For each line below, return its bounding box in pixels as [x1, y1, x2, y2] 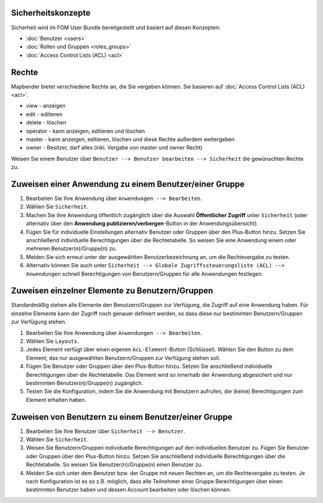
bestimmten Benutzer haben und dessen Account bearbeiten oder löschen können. [26, 486, 231, 493]
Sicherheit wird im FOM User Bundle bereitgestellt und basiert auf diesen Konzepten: [11, 24, 221, 31]
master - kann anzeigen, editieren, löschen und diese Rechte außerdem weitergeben [26, 135, 234, 143]
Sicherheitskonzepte [11, 8, 91, 18]
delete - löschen [26, 119, 67, 126]
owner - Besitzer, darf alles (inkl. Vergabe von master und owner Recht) [26, 144, 203, 151]
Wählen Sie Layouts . [26, 338, 79, 345]
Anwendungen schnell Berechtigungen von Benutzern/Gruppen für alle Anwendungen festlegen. [26, 270, 263, 278]
